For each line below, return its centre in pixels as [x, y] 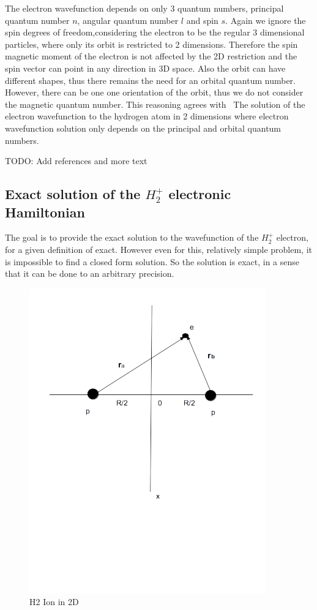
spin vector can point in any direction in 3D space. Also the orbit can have [145, 68]
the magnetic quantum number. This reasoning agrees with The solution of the [155, 104]
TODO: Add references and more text [76, 161]
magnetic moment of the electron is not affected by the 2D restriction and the [151, 56]
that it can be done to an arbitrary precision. [90, 273]
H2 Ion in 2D [54, 602]
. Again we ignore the [266, 20]
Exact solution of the [73, 194]
